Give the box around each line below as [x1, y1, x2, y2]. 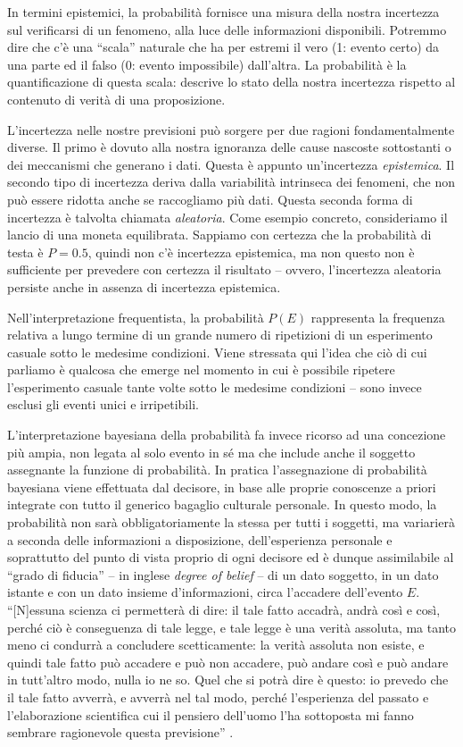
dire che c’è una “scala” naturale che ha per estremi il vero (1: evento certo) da [7, 38, 440, 56]
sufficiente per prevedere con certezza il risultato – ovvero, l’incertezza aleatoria [7, 260, 442, 279]
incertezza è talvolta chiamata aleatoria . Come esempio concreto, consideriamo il [7, 207, 448, 226]
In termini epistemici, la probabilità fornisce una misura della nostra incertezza [7, 3, 440, 21]
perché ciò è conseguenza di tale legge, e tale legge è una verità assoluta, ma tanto [7, 617, 457, 636]
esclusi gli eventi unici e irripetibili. [7, 395, 199, 414]
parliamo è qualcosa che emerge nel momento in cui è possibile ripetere [7, 360, 395, 379]
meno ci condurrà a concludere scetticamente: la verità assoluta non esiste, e [7, 635, 425, 654]
